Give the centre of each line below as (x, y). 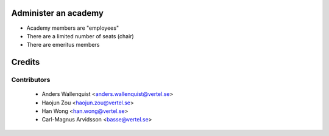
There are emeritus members (63, 45)
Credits (26, 62)
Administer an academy (57, 13)
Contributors (31, 80)
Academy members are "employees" (73, 28)
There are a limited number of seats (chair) (80, 36)
